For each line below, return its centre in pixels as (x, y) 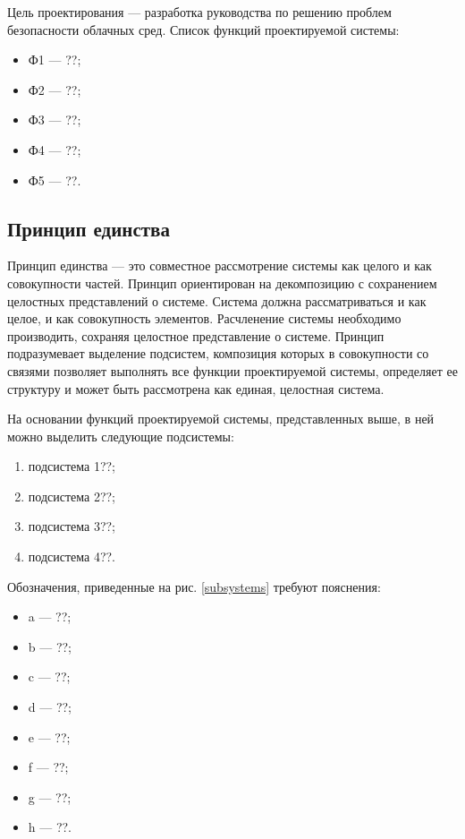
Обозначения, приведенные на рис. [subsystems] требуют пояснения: (194, 586)
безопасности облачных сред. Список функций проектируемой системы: (203, 29)
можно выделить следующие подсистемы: (121, 436)
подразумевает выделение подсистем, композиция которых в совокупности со (218, 353)
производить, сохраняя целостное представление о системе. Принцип (196, 335)
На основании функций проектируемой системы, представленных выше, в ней (221, 419)
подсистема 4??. (72, 556)
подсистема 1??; (72, 466)
